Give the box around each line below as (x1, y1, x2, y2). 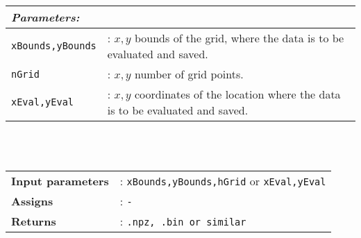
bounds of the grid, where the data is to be (134, 30, 344, 46)
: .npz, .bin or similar (119, 213, 246, 230)
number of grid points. (134, 66, 244, 82)
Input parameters (11, 173, 109, 189)
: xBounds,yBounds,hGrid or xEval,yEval (119, 173, 326, 189)
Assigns (11, 193, 53, 210)
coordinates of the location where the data (134, 86, 341, 102)
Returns (11, 213, 56, 230)
